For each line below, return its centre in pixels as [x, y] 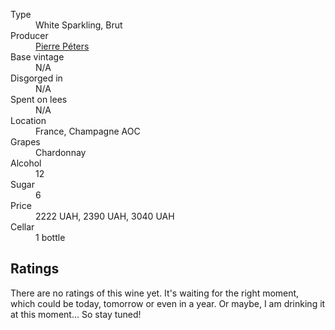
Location [28, 120]
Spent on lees [39, 99]
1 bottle [50, 237]
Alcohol [26, 163]
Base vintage [37, 57]
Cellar [22, 227]
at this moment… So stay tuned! [76, 314]
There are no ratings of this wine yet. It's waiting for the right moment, [155, 293]
